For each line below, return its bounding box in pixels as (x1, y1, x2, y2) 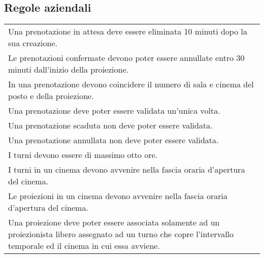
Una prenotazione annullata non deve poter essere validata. (8, 134, 219, 146)
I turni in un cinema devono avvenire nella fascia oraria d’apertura (8, 164, 245, 176)
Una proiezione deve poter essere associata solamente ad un (8, 216, 220, 229)
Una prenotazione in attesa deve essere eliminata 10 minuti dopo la (8, 25, 247, 38)
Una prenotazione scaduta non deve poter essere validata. (8, 119, 213, 132)
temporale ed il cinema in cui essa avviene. (8, 240, 160, 252)
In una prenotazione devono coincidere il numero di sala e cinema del (8, 78, 254, 90)
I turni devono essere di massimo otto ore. (8, 149, 158, 161)
